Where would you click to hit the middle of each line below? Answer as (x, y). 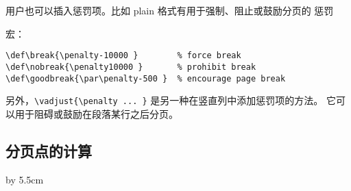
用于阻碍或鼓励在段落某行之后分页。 (96, 113)
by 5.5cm (25, 179)
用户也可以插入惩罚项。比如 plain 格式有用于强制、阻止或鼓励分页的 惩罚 (170, 10)
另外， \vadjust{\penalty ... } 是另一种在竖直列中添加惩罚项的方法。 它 (171, 100)
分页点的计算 (49, 150)
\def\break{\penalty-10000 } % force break (123, 56)
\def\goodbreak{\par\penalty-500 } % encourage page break (146, 78)
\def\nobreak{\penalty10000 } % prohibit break (131, 67)
